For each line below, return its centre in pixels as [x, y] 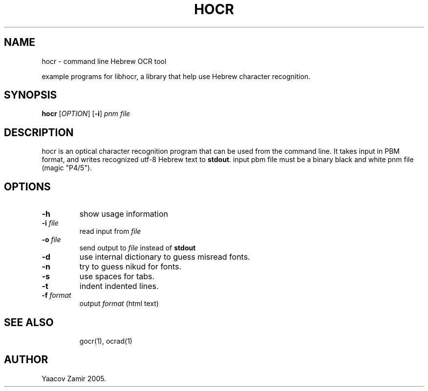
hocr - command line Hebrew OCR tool [104, 61]
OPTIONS [27, 186]
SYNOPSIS [31, 95]
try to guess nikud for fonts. [130, 267]
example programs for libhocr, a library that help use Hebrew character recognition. [176, 76]
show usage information [124, 214]
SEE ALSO [29, 322]
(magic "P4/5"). [67, 168]
